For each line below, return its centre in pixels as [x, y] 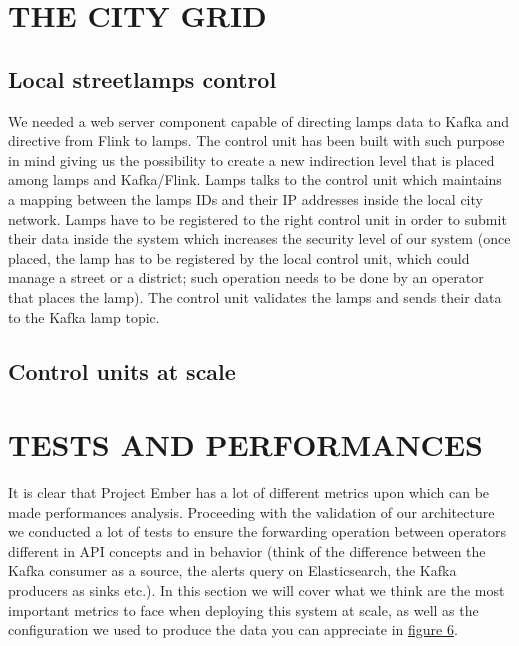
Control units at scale [122, 370]
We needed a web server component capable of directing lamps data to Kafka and [259, 120]
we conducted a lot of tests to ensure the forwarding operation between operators [257, 531]
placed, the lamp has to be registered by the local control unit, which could [239, 257]
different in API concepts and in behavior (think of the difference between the [247, 550]
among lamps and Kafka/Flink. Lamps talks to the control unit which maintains [255, 179]
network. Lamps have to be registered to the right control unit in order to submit [257, 218]
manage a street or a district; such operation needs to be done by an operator [246, 277]
